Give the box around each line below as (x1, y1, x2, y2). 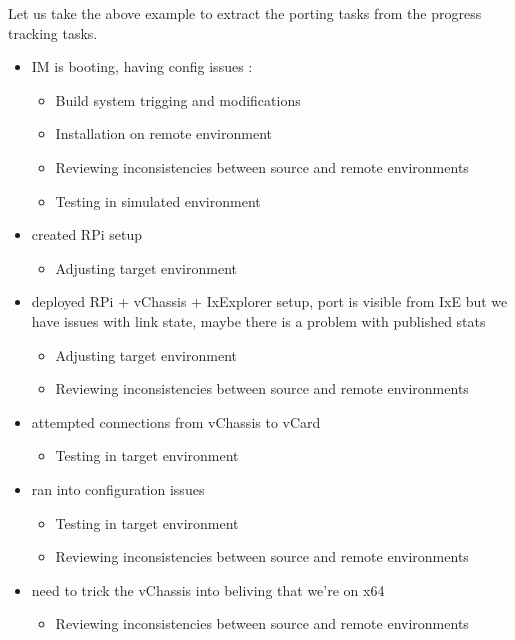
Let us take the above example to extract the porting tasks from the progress (8, 3, 482, 23)
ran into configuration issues (31, 478, 205, 499)
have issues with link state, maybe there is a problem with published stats (31, 310, 486, 331)
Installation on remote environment (55, 123, 272, 144)
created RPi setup (31, 224, 142, 245)
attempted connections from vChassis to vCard (31, 411, 321, 432)
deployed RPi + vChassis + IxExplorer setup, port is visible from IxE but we (31, 291, 508, 312)
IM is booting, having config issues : (31, 56, 253, 77)
